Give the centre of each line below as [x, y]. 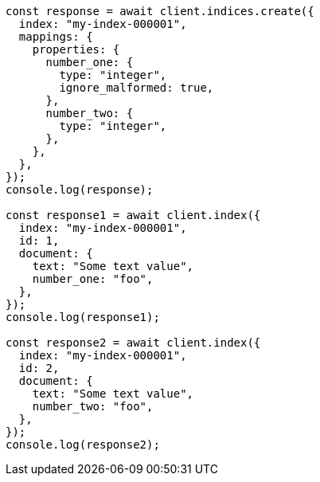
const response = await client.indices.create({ [160, 11]
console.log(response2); [83, 445]
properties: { [76, 49]
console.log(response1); [83, 317]
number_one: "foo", [93, 279]
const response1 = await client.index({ [133, 215]
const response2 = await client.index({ [133, 343]
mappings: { [56, 37]
